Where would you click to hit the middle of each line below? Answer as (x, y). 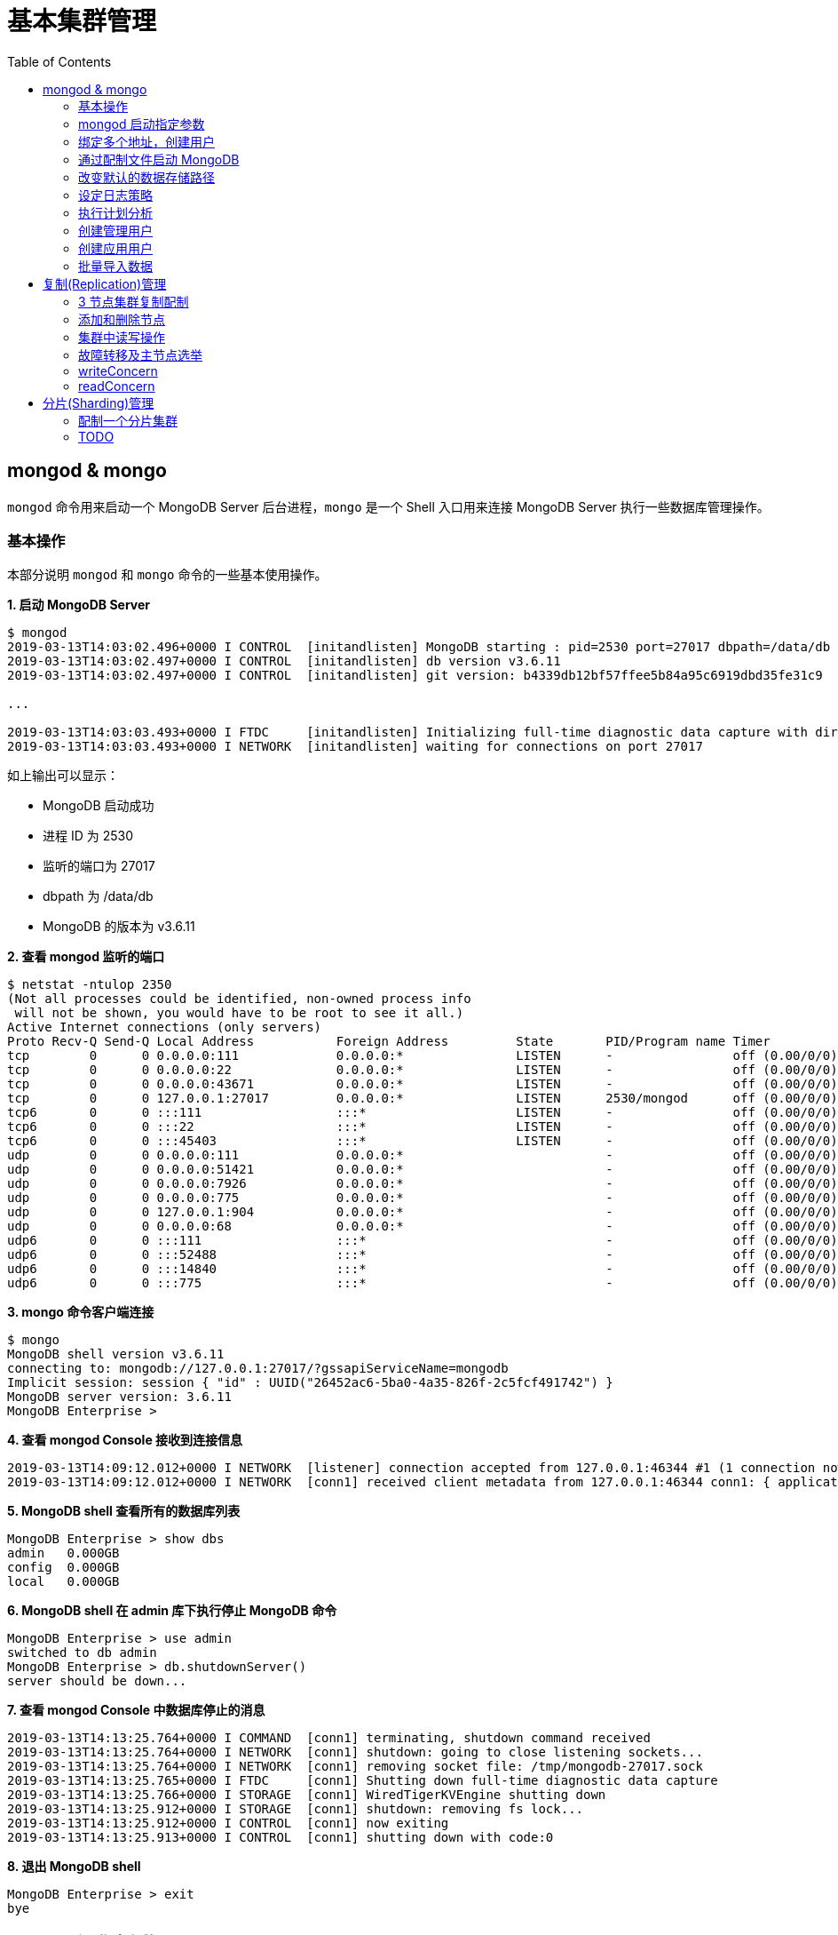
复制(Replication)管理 (105, 283)
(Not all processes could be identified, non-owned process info (239, 999)
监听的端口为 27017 (99, 866)
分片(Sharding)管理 (99, 402)
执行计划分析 (115, 212)
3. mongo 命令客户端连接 (81, 1312)
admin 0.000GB (63, 1553)
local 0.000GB (63, 1582)
